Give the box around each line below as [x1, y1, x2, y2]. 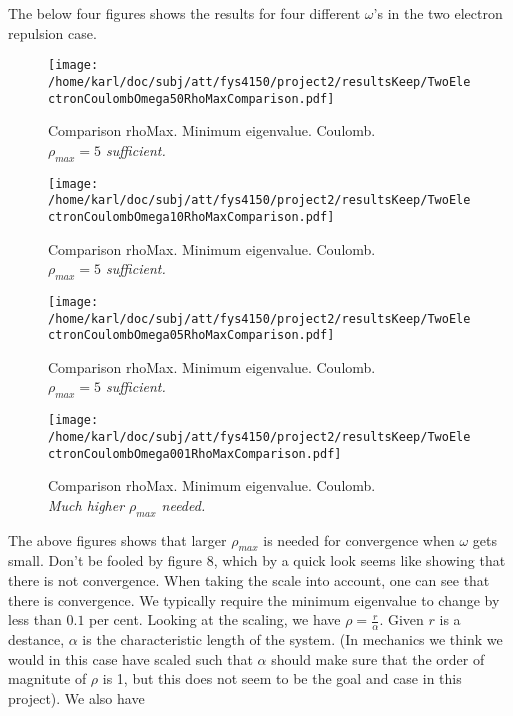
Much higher [48, 494, 125, 515]
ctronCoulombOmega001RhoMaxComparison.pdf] [48, 446, 342, 461]
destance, [8, 629, 65, 650]
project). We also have [8, 687, 145, 708]
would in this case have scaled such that [8, 648, 253, 669]
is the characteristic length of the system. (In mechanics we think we [82, 629, 503, 650]
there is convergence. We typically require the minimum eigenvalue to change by [8, 589, 500, 610]
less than [8, 609, 62, 630]
